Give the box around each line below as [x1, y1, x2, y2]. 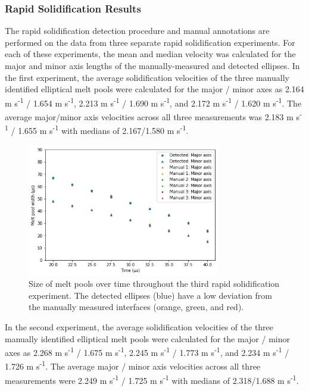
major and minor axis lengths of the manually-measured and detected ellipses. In [5, 60, 300, 71]
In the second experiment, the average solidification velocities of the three [5, 320, 274, 333]
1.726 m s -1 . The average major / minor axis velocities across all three [5, 358, 261, 373]
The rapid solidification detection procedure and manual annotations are [5, 24, 270, 37]
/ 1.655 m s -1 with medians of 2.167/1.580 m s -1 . [11, 123, 189, 136]
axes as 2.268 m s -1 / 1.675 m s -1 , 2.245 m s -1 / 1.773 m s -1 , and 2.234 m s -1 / [5, 345, 289, 358]
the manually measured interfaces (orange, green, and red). [29, 301, 244, 313]
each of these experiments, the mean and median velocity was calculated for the [5, 48, 296, 60]
